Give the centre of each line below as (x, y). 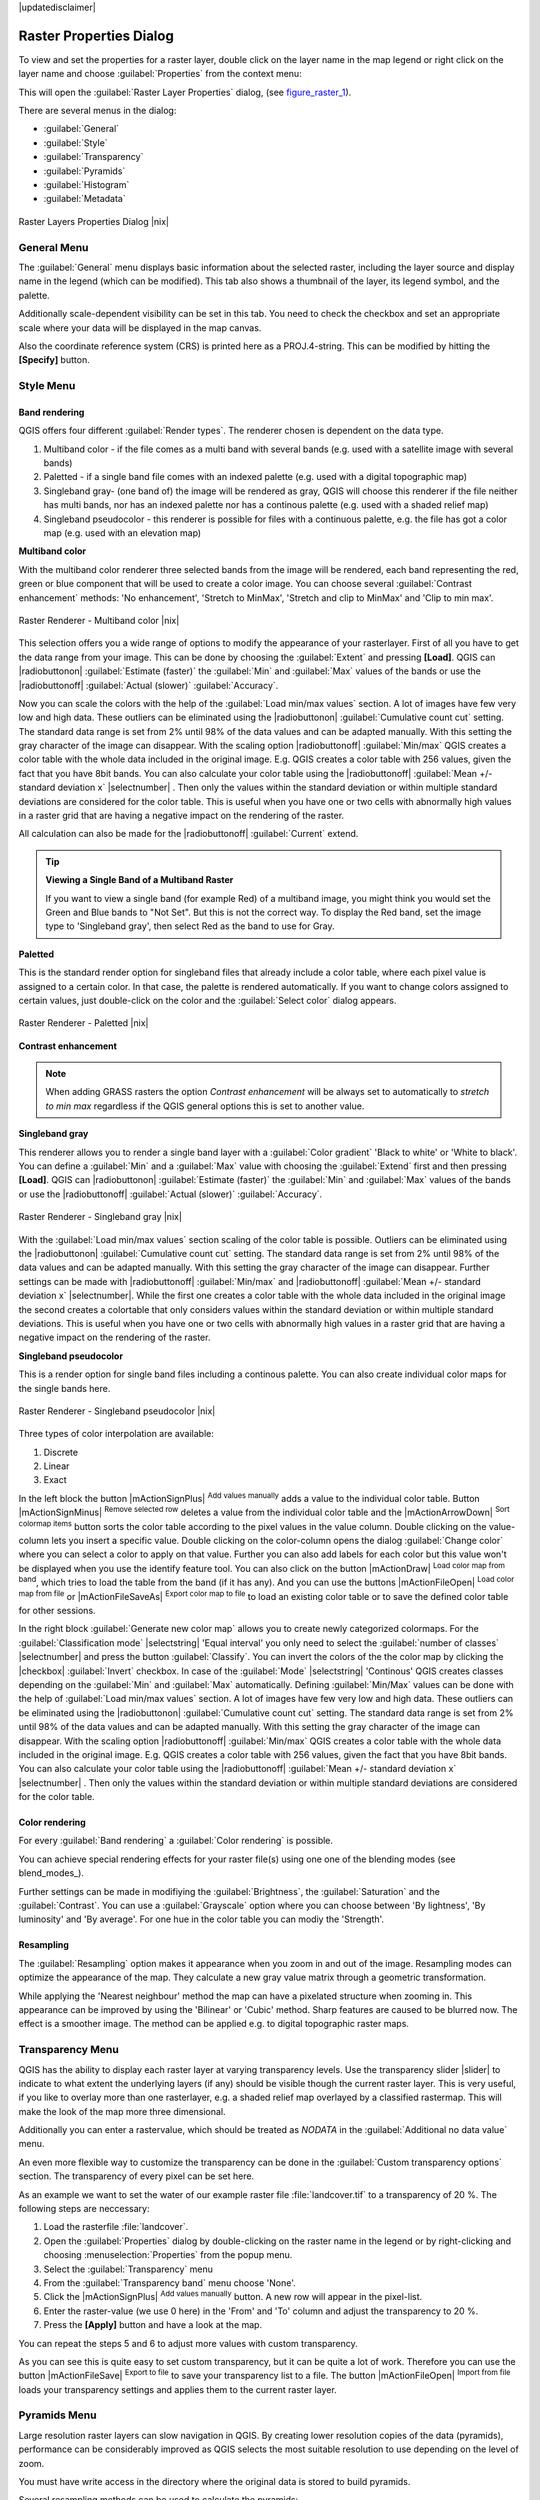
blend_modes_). (51, 1873)
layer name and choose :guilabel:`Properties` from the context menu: (160, 74)
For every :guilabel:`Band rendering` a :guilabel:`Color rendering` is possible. (176, 1841)
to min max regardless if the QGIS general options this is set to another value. (205, 1106)
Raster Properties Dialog (96, 35)
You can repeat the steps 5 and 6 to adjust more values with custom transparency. (188, 2343)
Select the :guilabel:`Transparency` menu (128, 2269)
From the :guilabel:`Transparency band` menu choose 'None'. (170, 2282)
